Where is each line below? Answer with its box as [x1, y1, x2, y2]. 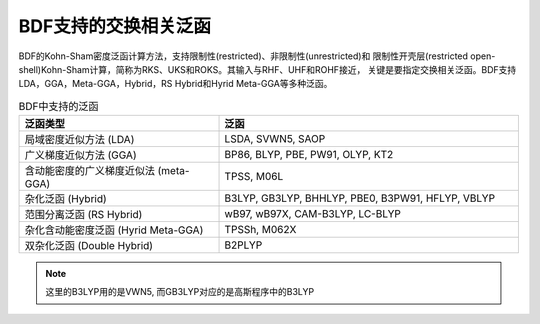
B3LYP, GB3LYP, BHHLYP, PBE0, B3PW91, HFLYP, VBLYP [224, 191, 495, 205]
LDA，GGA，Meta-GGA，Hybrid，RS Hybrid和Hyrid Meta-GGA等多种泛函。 [18, 78, 333, 90]
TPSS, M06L [224, 170, 284, 184]
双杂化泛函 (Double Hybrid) [24, 239, 154, 253]
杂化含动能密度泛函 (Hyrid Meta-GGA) [24, 223, 204, 237]
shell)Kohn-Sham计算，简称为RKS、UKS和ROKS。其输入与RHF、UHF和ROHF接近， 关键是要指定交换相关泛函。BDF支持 [18, 63, 517, 75]
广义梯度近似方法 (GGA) [24, 148, 137, 162]
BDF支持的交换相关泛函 [18, 15, 212, 37]
